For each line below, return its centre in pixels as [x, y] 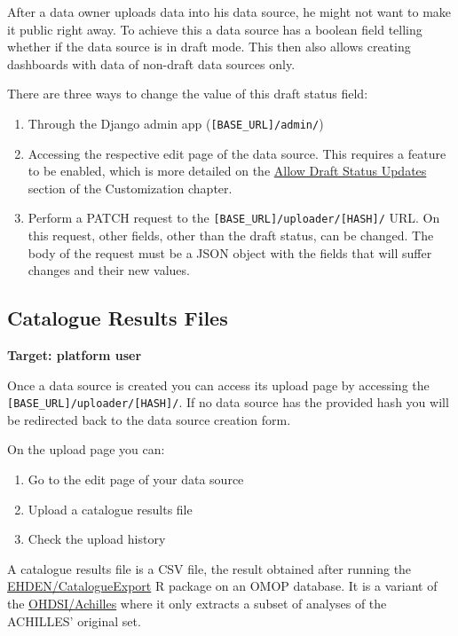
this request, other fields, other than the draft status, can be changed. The [231, 236]
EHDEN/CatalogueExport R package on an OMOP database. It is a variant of [222, 586]
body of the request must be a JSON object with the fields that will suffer [230, 252]
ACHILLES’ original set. [74, 620]
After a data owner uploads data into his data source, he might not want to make [229, 12]
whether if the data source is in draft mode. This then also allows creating [209, 47]
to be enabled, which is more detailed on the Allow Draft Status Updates [227, 171]
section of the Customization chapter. [130, 188]
